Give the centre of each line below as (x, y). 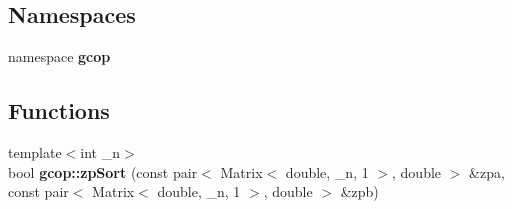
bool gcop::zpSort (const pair (103, 171)
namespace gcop (59, 56)
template (35, 152)
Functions (59, 110)
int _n (100, 152)
